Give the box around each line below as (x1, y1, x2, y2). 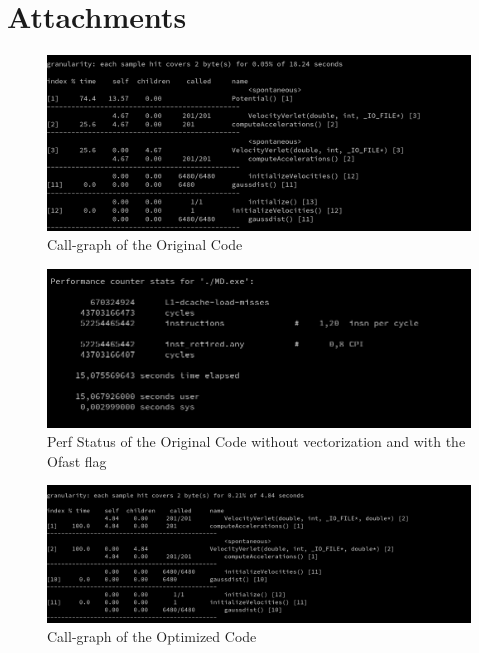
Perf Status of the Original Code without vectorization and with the (47, 431, 466, 452)
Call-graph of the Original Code (47, 234, 243, 255)
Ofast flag (47, 450, 107, 471)
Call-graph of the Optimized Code (47, 626, 257, 647)
